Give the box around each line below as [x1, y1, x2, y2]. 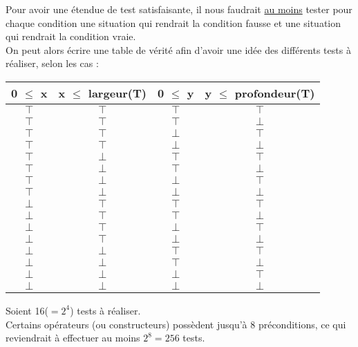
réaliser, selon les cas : [6, 56, 99, 71]
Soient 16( [6, 303, 48, 317]
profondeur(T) [234, 84, 315, 101]
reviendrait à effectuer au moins [6, 330, 140, 345]
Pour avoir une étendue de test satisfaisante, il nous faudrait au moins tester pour [6, 2, 352, 16]
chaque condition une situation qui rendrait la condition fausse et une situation [6, 15, 341, 30]
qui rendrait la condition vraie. [6, 29, 136, 44]
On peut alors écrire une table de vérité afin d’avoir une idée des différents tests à [6, 42, 351, 57]
